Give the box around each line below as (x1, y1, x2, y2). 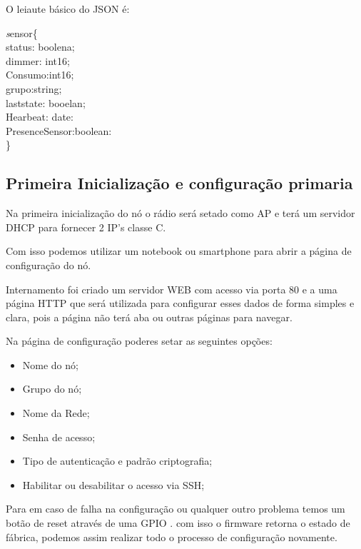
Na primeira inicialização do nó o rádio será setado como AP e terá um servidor (6, 206, 355, 221)
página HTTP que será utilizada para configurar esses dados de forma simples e (6, 296, 355, 311)
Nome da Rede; (22, 406, 90, 420)
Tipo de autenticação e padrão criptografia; (22, 453, 213, 468)
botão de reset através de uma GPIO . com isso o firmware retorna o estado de (6, 515, 350, 530)
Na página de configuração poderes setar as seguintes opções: (6, 333, 273, 348)
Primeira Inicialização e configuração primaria (6, 172, 353, 194)
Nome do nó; (22, 357, 78, 372)
